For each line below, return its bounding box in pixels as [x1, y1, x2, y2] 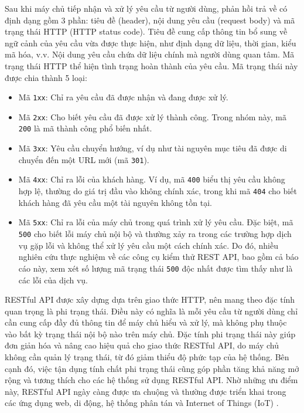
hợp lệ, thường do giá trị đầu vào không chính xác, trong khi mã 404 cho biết [18, 185, 297, 197]
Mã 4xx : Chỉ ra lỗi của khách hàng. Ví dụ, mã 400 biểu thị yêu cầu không [18, 173, 285, 185]
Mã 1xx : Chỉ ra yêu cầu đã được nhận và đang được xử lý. [18, 91, 228, 103]
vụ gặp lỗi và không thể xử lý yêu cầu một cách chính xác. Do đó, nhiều [18, 239, 278, 251]
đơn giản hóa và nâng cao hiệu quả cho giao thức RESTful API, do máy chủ [5, 339, 279, 351]
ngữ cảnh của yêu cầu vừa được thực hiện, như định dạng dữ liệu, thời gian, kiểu [5, 36, 296, 49]
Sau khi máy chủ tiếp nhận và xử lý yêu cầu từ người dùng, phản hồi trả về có [5, 2, 288, 14]
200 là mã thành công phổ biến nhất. [18, 122, 152, 134]
